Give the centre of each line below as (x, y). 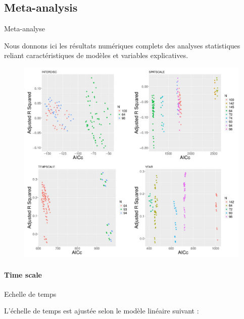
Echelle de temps (30, 294)
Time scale (23, 274)
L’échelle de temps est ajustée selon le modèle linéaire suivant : (102, 311)
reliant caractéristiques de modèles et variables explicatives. (96, 55)
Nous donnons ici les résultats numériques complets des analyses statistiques (122, 45)
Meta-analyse (25, 29)
